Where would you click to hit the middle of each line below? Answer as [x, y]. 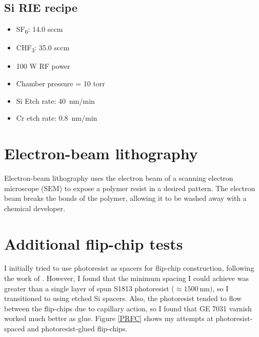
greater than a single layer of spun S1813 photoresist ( [89, 288]
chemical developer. [35, 208]
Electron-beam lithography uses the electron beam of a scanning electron [119, 177]
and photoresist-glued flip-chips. [77, 329]
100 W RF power [43, 66]
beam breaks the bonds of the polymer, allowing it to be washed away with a [125, 198]
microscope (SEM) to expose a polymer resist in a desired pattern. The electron [130, 188]
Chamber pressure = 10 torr [61, 83]
